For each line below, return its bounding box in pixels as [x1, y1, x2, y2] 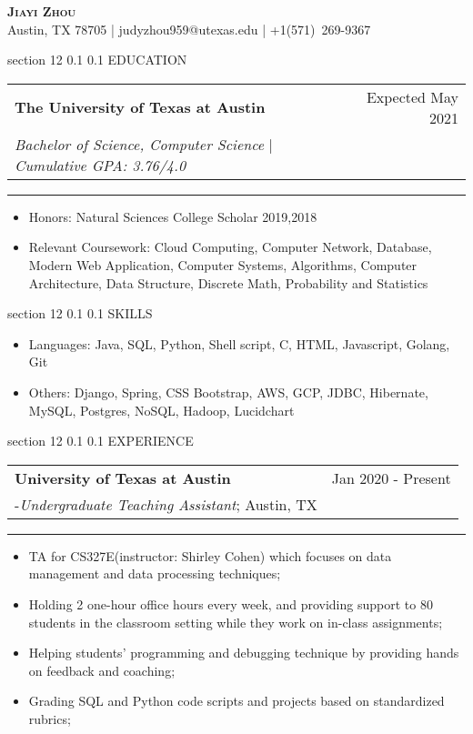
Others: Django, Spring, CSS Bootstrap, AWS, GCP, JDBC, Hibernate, [28, 382, 428, 401]
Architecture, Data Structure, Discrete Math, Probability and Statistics [28, 273, 428, 292]
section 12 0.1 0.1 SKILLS [7, 304, 153, 323]
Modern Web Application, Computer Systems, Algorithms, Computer [28, 255, 418, 274]
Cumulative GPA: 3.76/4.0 [15, 154, 186, 176]
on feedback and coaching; [28, 660, 176, 679]
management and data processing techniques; [28, 564, 281, 583]
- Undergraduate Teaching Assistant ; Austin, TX [15, 493, 317, 515]
